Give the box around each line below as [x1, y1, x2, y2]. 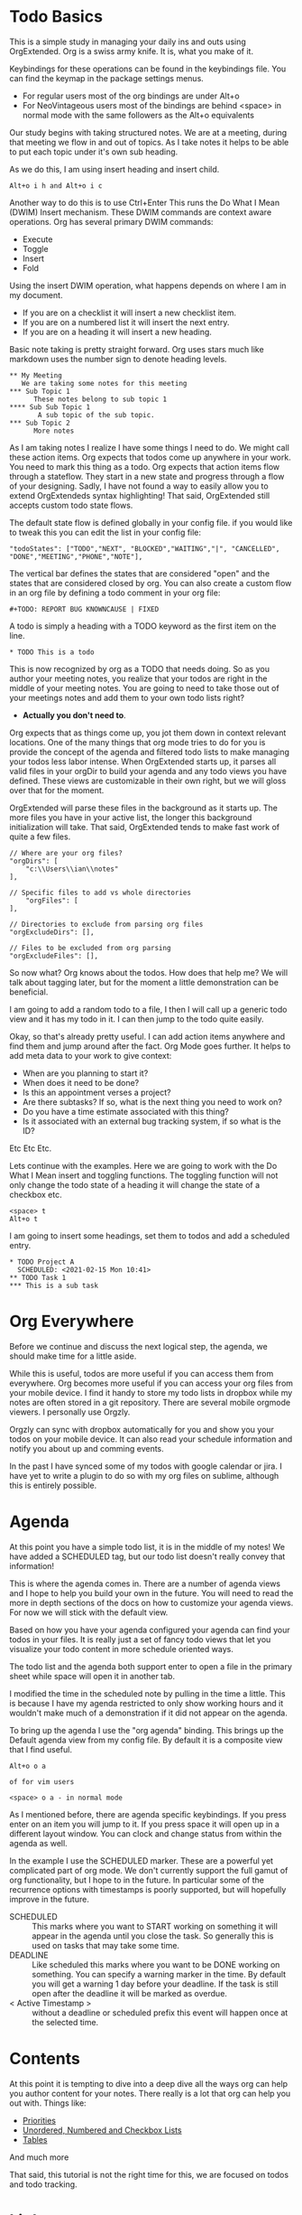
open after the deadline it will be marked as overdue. [32, 1987, 228, 1998]
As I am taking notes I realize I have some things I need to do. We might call [9, 442, 290, 453]
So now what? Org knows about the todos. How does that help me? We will [9, 967, 288, 977]
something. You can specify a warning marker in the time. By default [32, 1968, 287, 1979]
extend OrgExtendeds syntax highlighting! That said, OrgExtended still [9, 490, 270, 500]
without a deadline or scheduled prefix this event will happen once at [32, 2007, 288, 2018]
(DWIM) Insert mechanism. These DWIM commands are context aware [9, 206, 272, 218]
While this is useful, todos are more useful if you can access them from [9, 1368, 274, 1379]
